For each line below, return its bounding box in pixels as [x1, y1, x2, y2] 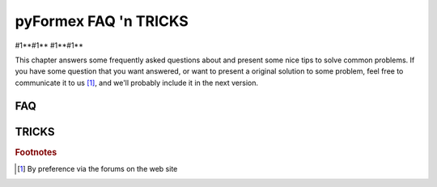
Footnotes [15, 147, 57, 158]
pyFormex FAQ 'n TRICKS [15, 12, 189, 30]
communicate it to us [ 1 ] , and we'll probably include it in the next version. [15, 78, 259, 87]
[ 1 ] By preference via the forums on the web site [17, 164, 178, 173]
